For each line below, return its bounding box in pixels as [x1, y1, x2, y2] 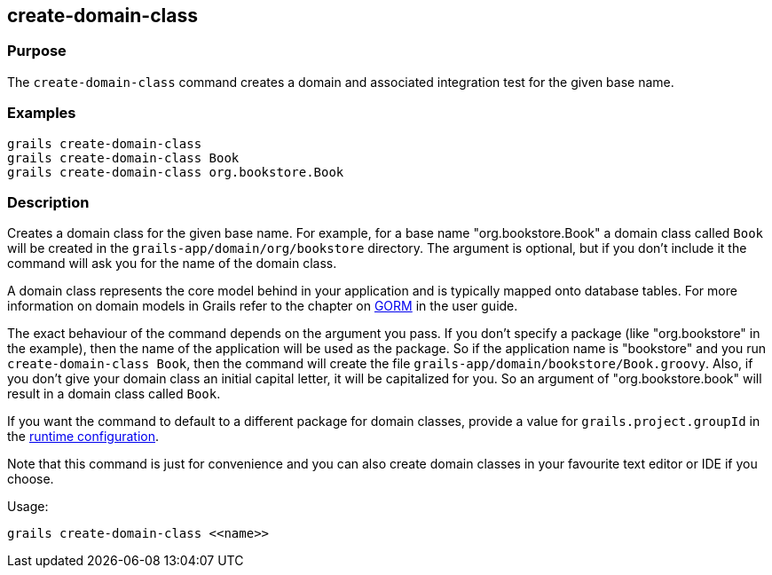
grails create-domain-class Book [7, 150, 240, 165]
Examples [7, 104, 76, 122]
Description [7, 193, 90, 211]
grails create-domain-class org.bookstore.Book [7, 164, 344, 179]
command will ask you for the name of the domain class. [7, 256, 337, 272]
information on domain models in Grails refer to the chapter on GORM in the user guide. [7, 298, 518, 314]
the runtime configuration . [7, 429, 160, 445]
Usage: [7, 499, 49, 515]
